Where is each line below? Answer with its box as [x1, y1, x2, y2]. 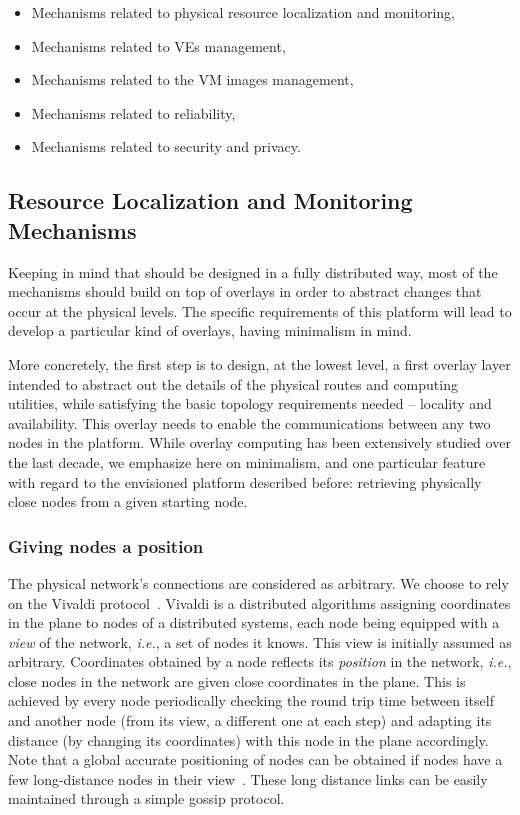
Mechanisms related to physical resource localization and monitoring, [31, 2, 455, 22]
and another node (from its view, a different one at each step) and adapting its [8, 710, 492, 731]
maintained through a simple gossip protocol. [8, 788, 285, 809]
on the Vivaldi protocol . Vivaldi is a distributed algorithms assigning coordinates [8, 592, 511, 613]
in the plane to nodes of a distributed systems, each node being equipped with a [8, 612, 500, 633]
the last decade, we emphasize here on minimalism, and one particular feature [8, 451, 486, 472]
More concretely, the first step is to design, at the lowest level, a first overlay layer [8, 353, 511, 374]
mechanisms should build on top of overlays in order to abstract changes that [8, 281, 482, 302]
